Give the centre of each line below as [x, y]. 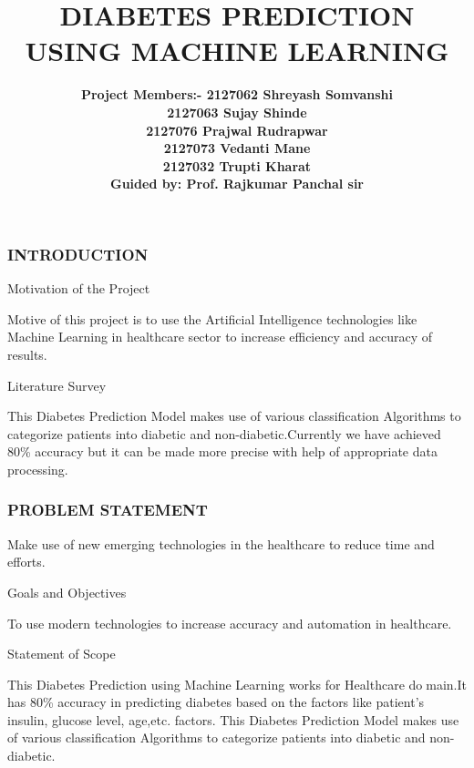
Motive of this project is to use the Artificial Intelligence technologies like [212, 318]
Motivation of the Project [79, 288]
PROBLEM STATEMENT [108, 510]
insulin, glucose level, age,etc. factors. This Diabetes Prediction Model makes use [233, 719]
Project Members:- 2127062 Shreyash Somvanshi [237, 94]
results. [27, 354]
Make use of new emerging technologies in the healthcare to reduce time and [221, 543]
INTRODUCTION [78, 254]
